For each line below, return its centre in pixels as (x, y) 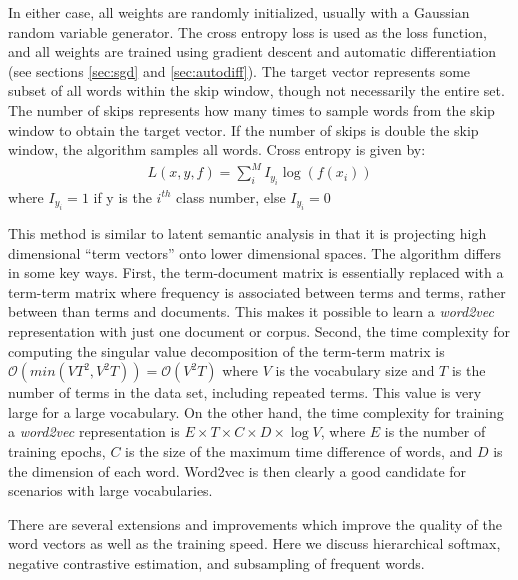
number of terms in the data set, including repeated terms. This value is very (245, 392)
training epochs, (57, 451)
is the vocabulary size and (355, 370)
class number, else (231, 196)
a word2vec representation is (94, 431)
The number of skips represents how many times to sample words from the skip (251, 109)
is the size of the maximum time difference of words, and (299, 451)
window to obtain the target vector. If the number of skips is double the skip (243, 129)
